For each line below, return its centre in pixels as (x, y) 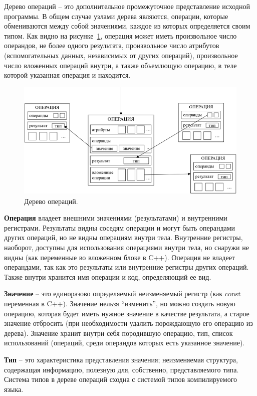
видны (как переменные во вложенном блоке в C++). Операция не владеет (119, 257)
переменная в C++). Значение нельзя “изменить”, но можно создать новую (120, 303)
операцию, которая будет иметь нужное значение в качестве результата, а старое (127, 313)
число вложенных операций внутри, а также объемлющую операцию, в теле (120, 65)
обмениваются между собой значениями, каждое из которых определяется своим (127, 26)
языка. (14, 389)
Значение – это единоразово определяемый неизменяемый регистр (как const (122, 293)
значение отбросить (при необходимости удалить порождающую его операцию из (128, 323)
